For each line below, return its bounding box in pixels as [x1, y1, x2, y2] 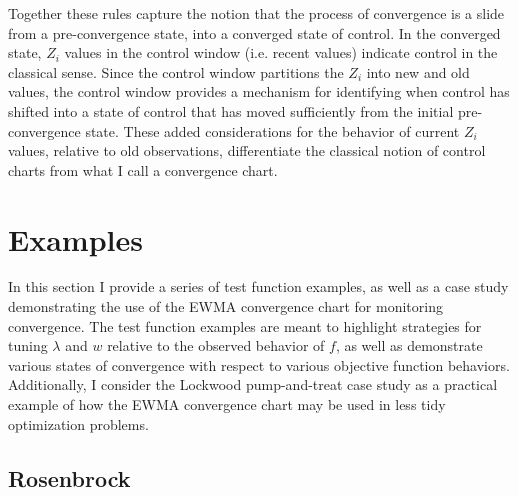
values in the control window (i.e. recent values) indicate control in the [64, 42, 498, 63]
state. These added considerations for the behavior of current [85, 120, 460, 141]
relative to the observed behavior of [107, 335, 325, 356]
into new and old [366, 61, 470, 82]
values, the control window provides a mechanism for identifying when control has [8, 81, 510, 102]
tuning [8, 335, 48, 356]
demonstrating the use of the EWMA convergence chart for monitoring [8, 296, 443, 317]
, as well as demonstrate [335, 335, 483, 356]
